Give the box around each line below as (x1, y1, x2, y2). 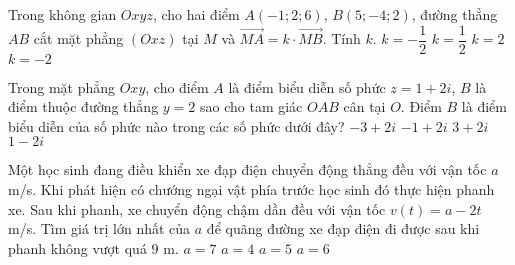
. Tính (322, 28, 361, 49)
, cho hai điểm (152, 4, 240, 24)
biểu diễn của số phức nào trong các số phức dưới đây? (8, 115, 345, 136)
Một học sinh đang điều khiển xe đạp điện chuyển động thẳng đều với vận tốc (8, 159, 487, 180)
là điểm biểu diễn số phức (228, 76, 386, 97)
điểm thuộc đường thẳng (8, 96, 159, 117)
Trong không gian (8, 4, 117, 24)
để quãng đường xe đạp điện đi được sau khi (206, 218, 480, 239)
